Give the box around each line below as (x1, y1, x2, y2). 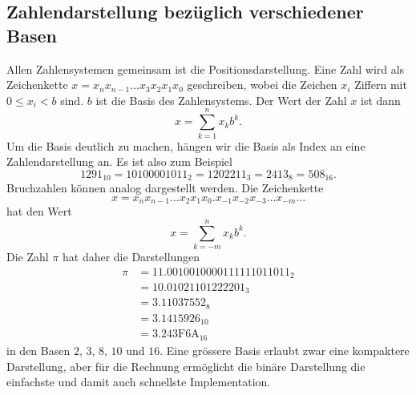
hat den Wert (6, 203, 72, 220)
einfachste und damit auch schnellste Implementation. (6, 373, 271, 390)
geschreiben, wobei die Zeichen (187, 76, 337, 93)
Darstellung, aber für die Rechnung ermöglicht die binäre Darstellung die (6, 357, 366, 374)
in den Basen (6, 341, 71, 358)
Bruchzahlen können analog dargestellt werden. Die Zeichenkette (6, 179, 324, 196)
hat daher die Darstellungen (63, 248, 200, 264)
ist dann (361, 91, 401, 108)
